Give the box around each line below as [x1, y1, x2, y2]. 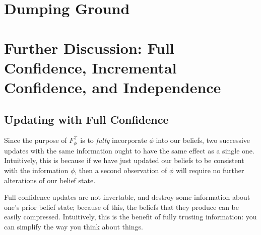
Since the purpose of [4, 135, 67, 145]
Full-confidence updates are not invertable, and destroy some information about [4, 192, 250, 202]
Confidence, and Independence [4, 76, 221, 97]
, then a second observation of [75, 165, 167, 175]
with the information [4, 165, 69, 175]
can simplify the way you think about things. [4, 221, 143, 231]
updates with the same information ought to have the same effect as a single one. [4, 145, 254, 155]
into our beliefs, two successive [156, 135, 250, 145]
